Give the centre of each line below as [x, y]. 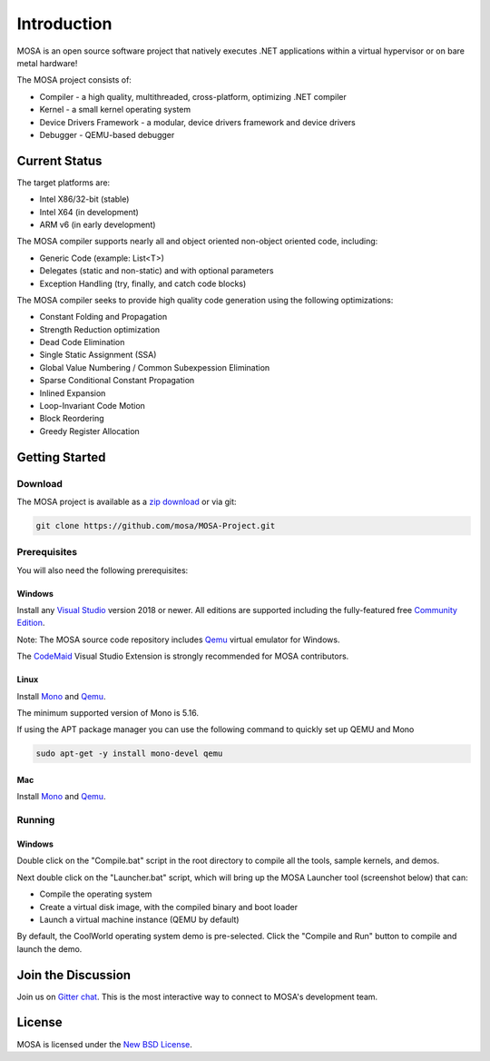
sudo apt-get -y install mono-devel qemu [129, 754]
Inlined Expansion [73, 393]
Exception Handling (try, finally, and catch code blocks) [143, 283]
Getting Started [61, 457]
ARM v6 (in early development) [98, 224]
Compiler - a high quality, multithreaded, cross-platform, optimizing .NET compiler [193, 96]
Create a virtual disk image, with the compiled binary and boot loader [169, 907]
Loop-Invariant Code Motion [92, 406]
